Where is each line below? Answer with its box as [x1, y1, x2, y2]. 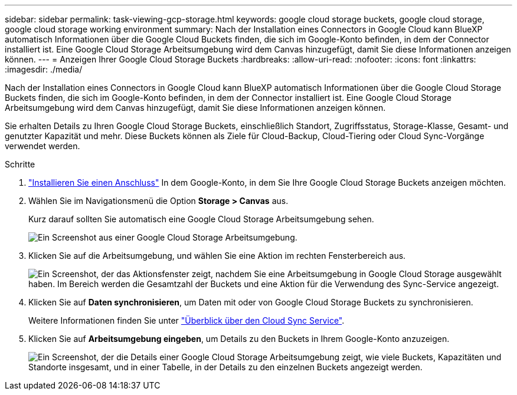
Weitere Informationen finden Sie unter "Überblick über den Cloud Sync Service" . [28, 315, 345, 325]
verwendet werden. [5, 141, 80, 151]
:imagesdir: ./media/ [5, 64, 83, 74]
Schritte [5, 159, 35, 169]
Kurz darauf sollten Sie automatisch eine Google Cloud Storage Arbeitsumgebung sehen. [28, 214, 374, 224]
